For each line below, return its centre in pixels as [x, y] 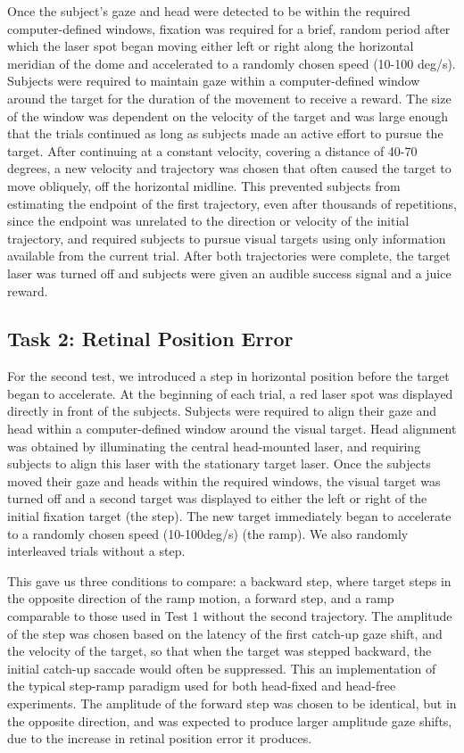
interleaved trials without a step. [96, 551]
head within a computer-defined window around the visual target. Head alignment [232, 429]
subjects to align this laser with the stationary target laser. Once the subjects [219, 463]
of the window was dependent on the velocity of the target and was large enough [228, 116]
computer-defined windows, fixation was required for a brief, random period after [229, 28]
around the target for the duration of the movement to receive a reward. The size [229, 98]
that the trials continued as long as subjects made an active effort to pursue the [225, 133]
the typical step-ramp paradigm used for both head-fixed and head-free [202, 686]
